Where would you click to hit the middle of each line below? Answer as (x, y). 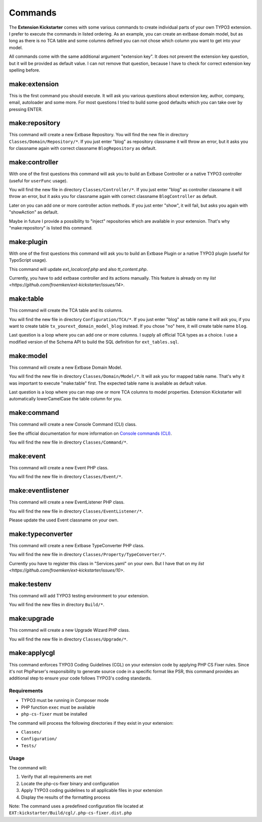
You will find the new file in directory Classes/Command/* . (68, 442)
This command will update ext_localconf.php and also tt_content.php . (78, 269)
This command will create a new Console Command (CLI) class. (73, 424)
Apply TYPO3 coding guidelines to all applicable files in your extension (92, 790)
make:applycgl (32, 653)
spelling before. (25, 70)
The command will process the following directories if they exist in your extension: (91, 723)
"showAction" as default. (34, 212)
